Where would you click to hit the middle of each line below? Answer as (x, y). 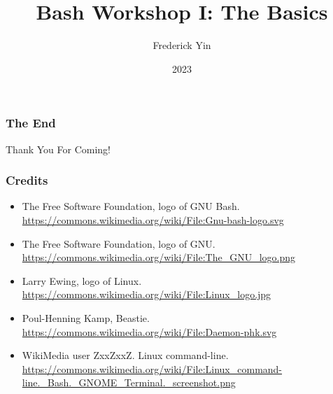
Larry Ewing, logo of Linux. (82, 280)
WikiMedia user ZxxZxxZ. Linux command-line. (125, 355)
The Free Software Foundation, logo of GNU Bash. (131, 206)
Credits (27, 180)
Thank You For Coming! (58, 149)
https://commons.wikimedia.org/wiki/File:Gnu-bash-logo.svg (153, 220)
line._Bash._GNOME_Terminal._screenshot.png (129, 382)
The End (31, 123)
